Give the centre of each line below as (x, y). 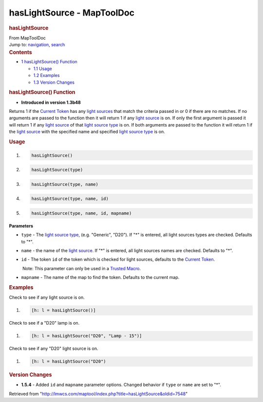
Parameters (21, 226)
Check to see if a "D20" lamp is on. (44, 323)
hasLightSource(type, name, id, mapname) (82, 213)
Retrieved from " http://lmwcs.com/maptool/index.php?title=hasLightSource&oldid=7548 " (98, 394)
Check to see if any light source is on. (47, 297)
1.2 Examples (47, 75)
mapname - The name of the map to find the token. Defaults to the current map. (100, 277)
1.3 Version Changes (54, 82)
